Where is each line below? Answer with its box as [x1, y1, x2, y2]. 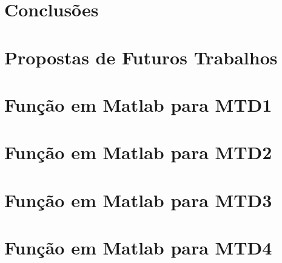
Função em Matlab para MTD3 [4, 187, 272, 212]
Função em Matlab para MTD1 [4, 92, 272, 117]
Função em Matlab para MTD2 [4, 140, 272, 165]
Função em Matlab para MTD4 [4, 235, 272, 260]
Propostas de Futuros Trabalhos [4, 44, 278, 69]
